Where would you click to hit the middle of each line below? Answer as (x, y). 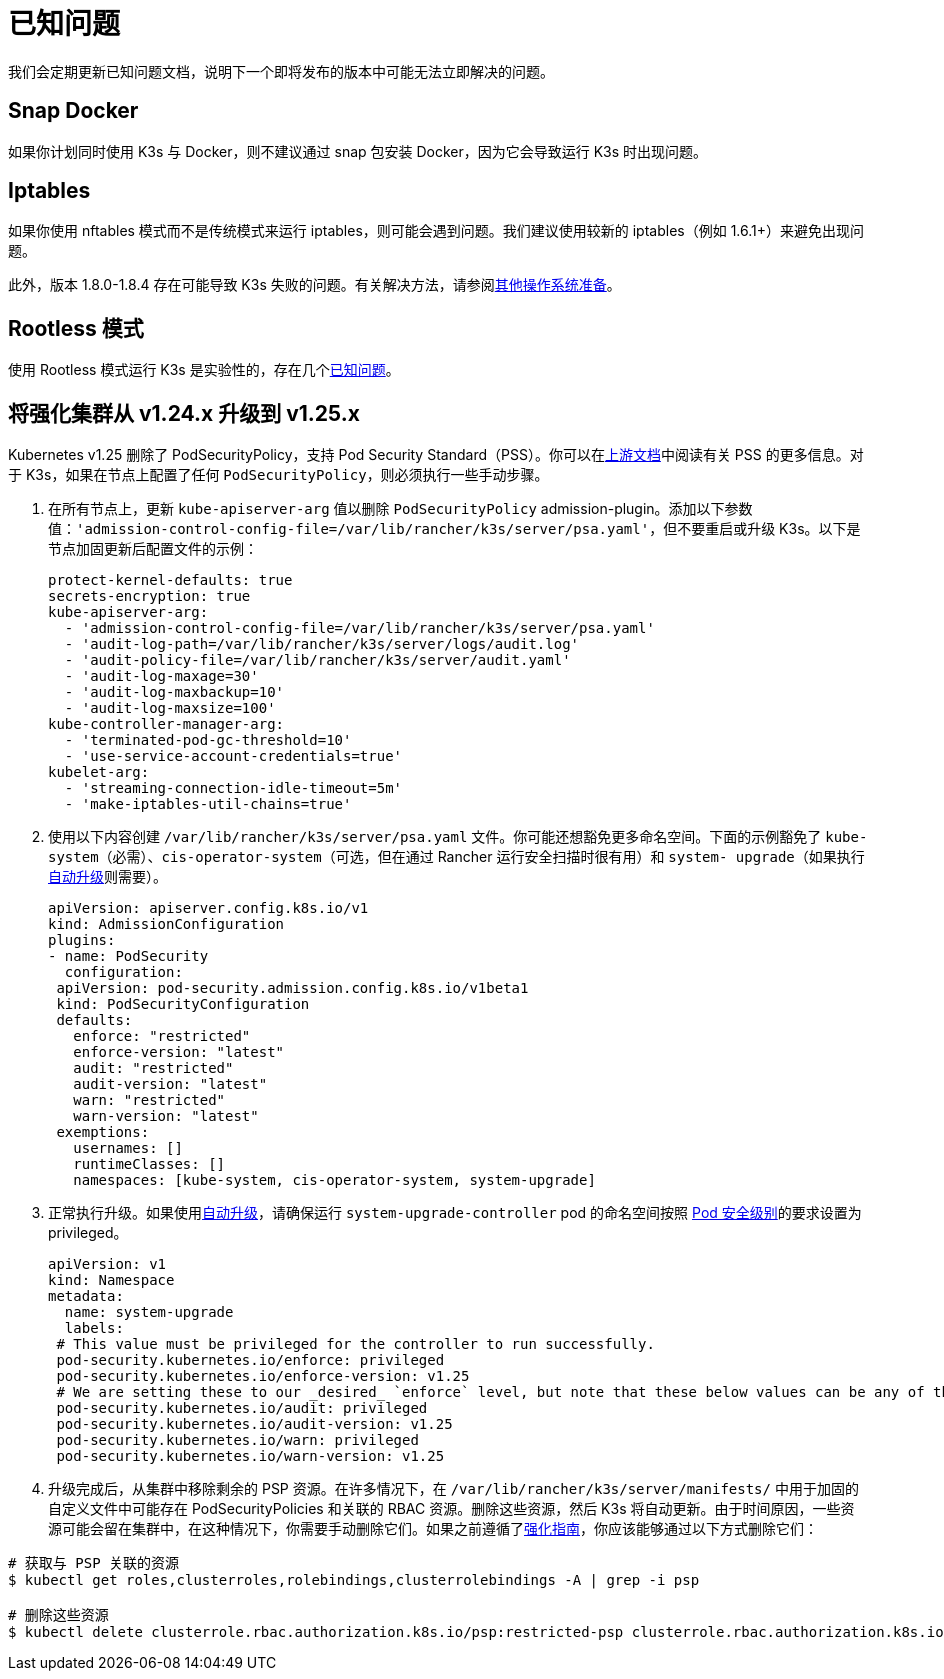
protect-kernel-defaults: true (170, 580)
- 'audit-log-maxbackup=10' (174, 692)
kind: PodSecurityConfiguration (183, 1004)
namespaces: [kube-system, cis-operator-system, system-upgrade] (334, 1180)
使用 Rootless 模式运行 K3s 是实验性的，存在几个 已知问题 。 (204, 370)
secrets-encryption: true (149, 596)
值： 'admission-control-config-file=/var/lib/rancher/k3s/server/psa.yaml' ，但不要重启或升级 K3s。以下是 (454, 529)
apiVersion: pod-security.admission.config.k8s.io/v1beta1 (292, 988)
